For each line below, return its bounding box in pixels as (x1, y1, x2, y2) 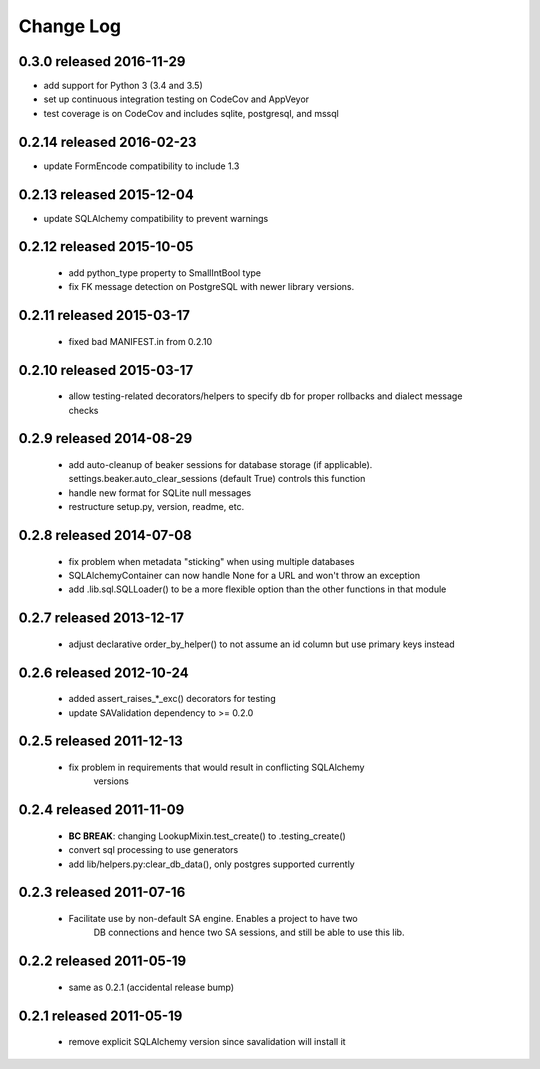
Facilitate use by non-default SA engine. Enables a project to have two (68, 913, 359, 925)
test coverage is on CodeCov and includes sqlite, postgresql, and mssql (43, 107, 339, 119)
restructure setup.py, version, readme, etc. (68, 501, 245, 513)
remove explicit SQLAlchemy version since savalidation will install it (68, 1036, 346, 1048)
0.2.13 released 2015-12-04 (18, 186, 194, 203)
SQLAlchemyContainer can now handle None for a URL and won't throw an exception (68, 570, 420, 582)
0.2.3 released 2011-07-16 (18, 884, 186, 901)
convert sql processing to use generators (68, 844, 239, 856)
